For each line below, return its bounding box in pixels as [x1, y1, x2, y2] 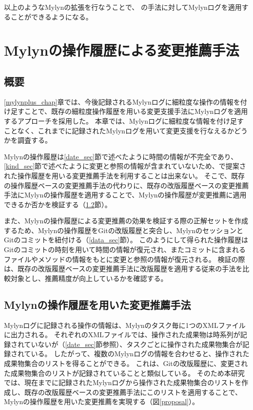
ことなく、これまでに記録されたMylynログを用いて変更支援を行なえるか [4, 125, 234, 135]
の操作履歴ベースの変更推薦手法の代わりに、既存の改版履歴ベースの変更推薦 [4, 180, 249, 190]
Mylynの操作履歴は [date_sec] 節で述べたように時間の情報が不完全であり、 [4, 151, 238, 161]
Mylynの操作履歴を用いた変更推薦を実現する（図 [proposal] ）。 [4, 396, 199, 407]
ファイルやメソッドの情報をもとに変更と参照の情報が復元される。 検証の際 [4, 254, 245, 264]
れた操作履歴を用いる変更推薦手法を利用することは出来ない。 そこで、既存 [4, 170, 245, 180]
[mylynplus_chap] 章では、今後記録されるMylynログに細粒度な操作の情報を [4, 96, 240, 107]
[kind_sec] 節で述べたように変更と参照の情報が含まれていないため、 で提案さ [4, 161, 246, 171]
